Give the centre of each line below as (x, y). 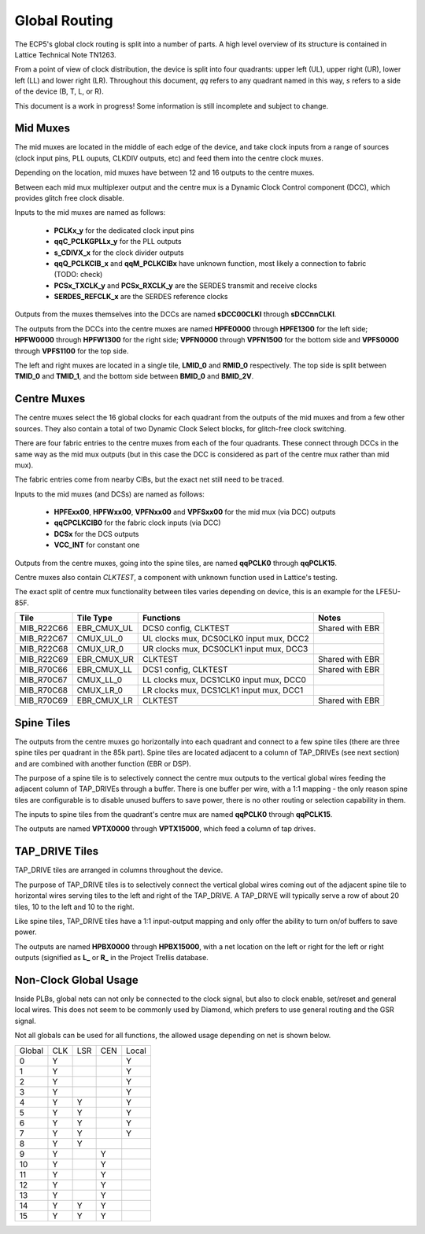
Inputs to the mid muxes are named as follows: (90, 212)
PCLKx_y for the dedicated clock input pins (124, 230)
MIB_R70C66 (44, 670)
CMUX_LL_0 (100, 680)
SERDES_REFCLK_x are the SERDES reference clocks (141, 297)
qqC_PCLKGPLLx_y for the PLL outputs (118, 242)
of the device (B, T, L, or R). (59, 91)
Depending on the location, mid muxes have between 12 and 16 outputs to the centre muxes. (164, 172)
